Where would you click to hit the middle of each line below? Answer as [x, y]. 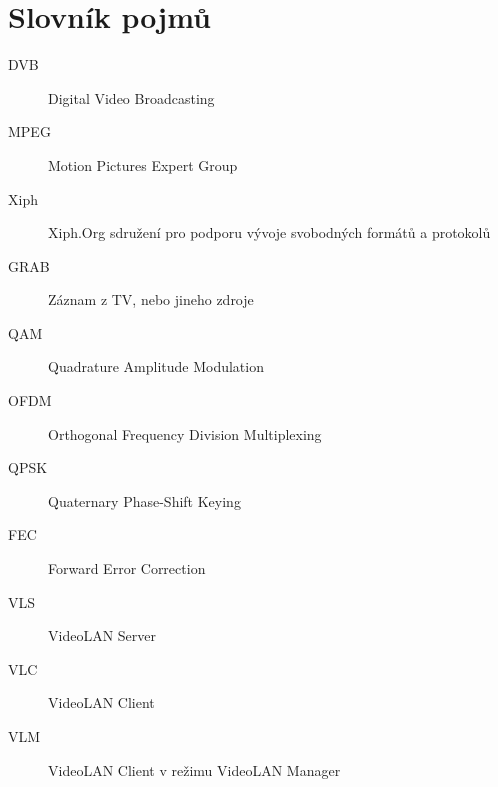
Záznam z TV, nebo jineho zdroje [151, 299]
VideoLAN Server [102, 635]
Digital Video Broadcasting [131, 97]
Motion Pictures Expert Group [143, 164]
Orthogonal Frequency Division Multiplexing [185, 433]
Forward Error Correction [127, 568]
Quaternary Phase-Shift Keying [144, 500]
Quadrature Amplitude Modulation [156, 366]
